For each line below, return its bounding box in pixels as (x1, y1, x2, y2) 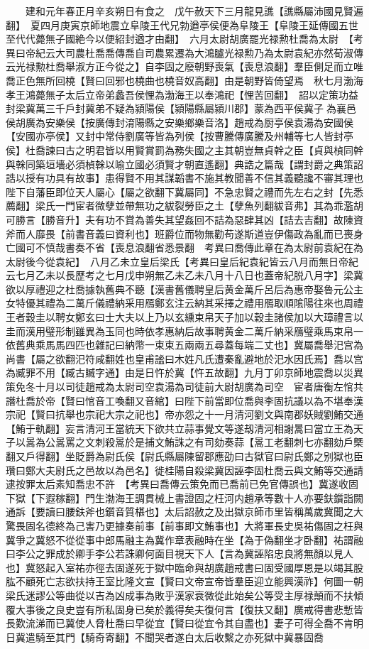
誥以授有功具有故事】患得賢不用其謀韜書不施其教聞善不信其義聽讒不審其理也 (6, 170, 363, 185)
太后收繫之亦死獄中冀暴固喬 (194, 629, 324, 644)
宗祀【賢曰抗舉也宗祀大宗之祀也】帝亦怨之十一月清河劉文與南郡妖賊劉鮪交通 (6, 407, 363, 422)
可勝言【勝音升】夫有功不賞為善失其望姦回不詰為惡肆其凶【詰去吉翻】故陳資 (6, 212, 363, 227)
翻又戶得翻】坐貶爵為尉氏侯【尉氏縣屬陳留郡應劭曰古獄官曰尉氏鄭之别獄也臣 (6, 449, 363, 463)
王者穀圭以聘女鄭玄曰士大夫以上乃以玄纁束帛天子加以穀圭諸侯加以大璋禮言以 (6, 310, 363, 324)
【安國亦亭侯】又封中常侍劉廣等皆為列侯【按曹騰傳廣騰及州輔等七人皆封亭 (6, 129, 353, 143)
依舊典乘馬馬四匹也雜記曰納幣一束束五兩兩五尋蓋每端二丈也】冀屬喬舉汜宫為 (6, 337, 363, 352)
